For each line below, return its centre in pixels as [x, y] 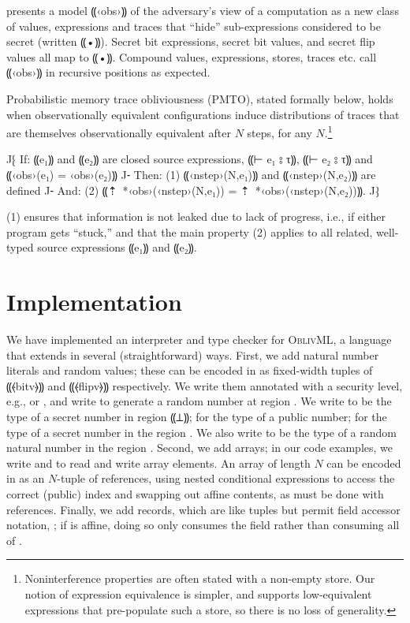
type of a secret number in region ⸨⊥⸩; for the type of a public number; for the [197, 417]
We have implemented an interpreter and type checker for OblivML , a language [199, 339]
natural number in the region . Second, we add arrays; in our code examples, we [199, 448]
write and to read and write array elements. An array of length [158, 463]
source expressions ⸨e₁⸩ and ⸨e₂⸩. [117, 247]
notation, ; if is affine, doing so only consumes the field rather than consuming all [203, 525]
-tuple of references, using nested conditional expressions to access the [226, 478]
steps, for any [280, 132]
